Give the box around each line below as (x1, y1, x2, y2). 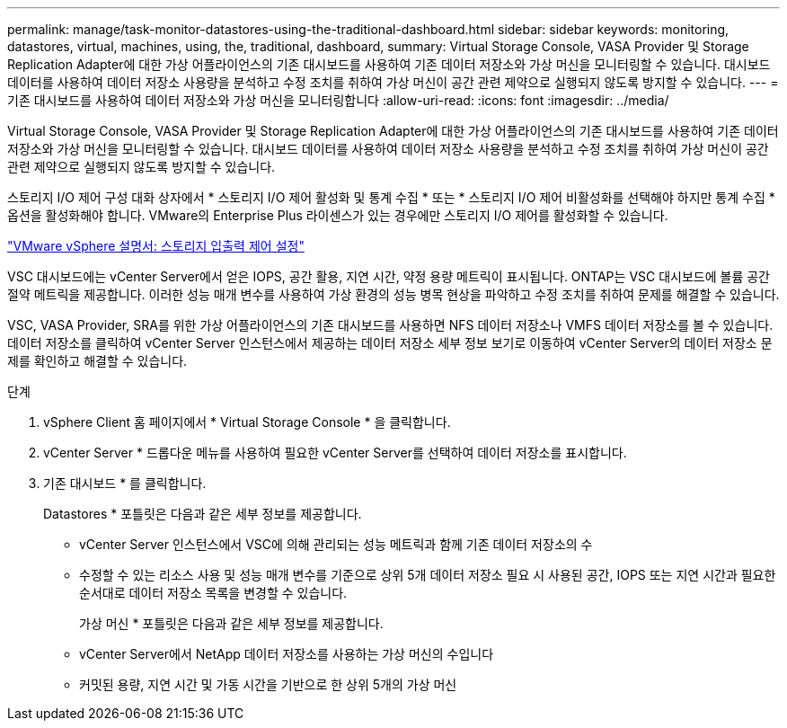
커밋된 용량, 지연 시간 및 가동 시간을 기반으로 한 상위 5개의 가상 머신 (79, 677, 457, 692)
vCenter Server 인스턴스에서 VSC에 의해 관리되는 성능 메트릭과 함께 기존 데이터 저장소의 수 (79, 537, 593, 552)
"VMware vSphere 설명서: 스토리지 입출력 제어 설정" (7, 238, 305, 253)
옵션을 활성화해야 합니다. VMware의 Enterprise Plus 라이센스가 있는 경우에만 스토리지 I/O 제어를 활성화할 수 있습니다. (7, 208, 668, 223)
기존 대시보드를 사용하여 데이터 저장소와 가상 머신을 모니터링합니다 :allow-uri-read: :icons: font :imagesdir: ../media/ (7, 93, 669, 108)
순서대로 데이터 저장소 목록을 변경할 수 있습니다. (79, 585, 348, 600)
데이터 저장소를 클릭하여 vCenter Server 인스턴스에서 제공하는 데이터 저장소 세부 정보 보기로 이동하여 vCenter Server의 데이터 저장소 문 (7, 335, 773, 351)
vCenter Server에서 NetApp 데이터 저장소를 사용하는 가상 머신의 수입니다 (79, 646, 494, 661)
